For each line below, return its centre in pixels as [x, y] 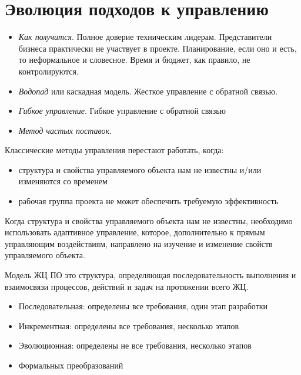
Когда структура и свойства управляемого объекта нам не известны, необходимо [149, 220]
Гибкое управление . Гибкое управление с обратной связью [122, 111]
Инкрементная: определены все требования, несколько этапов [129, 325]
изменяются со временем [63, 181]
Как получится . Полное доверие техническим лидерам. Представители [145, 37]
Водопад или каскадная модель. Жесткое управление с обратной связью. [148, 91]
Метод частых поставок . [65, 130]
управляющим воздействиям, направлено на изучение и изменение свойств [139, 243]
